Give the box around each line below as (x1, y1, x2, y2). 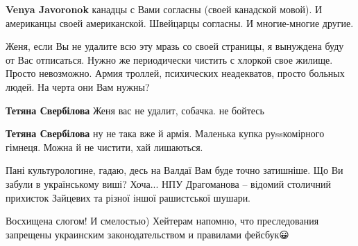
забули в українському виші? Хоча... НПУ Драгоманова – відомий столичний (6, 176, 331, 191)
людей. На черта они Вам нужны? (6, 79, 150, 94)
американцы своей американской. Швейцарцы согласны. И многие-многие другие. (6, 15, 354, 30)
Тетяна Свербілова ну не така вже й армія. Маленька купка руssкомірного (6, 126, 325, 141)
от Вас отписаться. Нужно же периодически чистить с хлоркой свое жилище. (6, 52, 333, 67)
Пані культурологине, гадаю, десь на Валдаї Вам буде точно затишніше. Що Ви (6, 163, 343, 177)
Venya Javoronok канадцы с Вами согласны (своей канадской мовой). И (6, 2, 323, 16)
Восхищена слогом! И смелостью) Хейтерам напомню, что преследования (6, 213, 319, 228)
